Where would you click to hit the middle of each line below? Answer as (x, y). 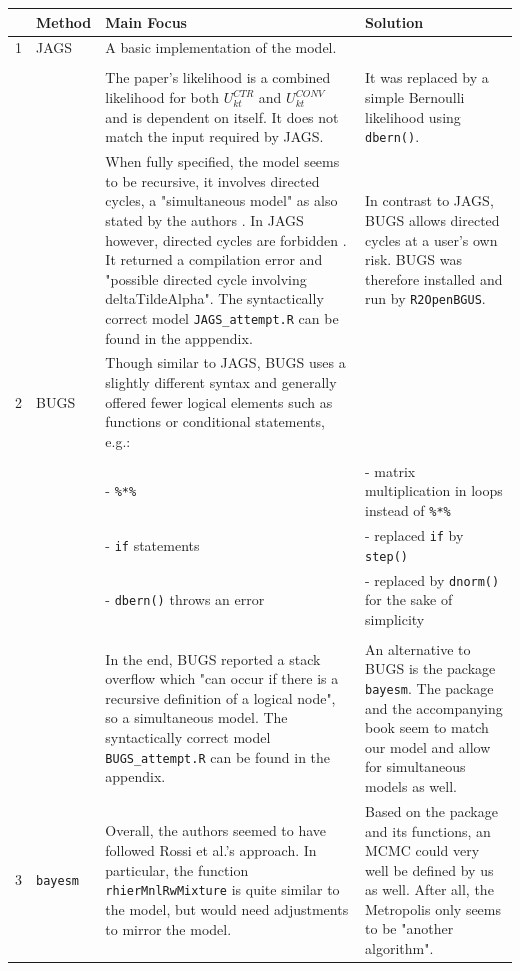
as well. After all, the (429, 889)
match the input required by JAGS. (214, 136)
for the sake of (409, 599)
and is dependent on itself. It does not (222, 116)
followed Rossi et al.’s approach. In (211, 850)
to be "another (409, 928)
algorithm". (399, 948)
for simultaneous (415, 766)
